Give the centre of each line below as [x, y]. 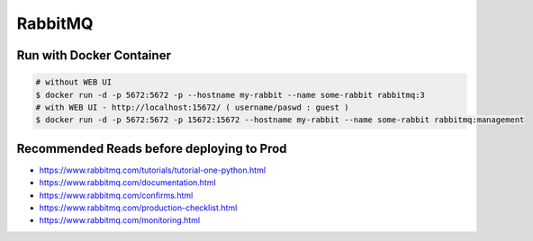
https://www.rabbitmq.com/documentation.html [127, 183]
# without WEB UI [74, 82]
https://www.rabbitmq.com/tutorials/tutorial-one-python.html [152, 170]
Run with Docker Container [94, 55]
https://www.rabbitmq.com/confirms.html [116, 195]
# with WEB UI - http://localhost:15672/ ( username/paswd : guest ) [192, 107]
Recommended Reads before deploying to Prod [152, 148]
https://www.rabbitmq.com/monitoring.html [120, 220]
